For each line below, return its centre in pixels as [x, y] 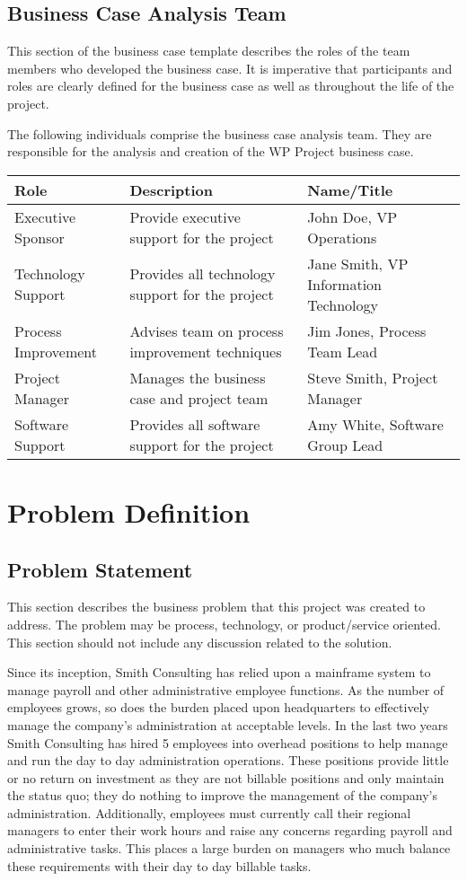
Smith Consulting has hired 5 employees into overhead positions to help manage [228, 742]
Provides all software [195, 424]
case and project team [199, 398]
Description [171, 189]
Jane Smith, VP [358, 263]
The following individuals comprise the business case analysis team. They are [220, 133]
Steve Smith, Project [373, 377]
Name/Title [350, 189]
